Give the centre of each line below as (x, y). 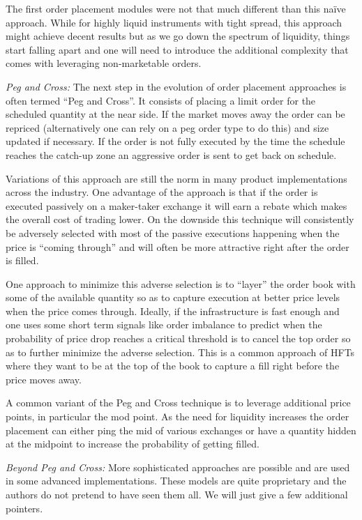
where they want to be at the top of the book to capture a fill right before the (173, 366)
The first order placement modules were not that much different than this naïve (176, 8)
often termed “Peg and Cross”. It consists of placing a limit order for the (161, 100)
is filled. (22, 260)
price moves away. (44, 379)
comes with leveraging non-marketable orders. (104, 63)
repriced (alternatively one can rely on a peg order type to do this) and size (167, 127)
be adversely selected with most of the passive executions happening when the (173, 232)
